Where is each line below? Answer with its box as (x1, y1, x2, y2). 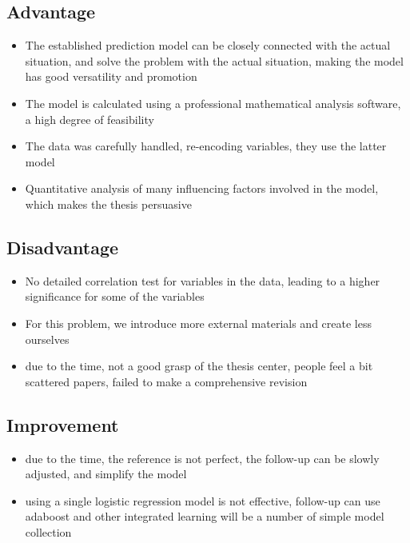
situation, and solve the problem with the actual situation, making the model (25, 52, 404, 69)
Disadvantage (6, 234, 119, 259)
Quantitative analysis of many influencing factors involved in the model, (25, 180, 379, 197)
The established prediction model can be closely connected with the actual (25, 37, 391, 54)
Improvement (6, 412, 119, 437)
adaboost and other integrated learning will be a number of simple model (25, 508, 384, 525)
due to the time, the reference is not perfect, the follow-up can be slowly (25, 449, 380, 466)
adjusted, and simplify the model (25, 465, 187, 482)
